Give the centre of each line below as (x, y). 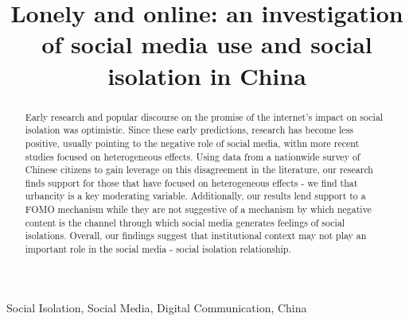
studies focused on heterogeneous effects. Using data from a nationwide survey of (193, 156)
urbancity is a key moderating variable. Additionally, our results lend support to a (195, 196)
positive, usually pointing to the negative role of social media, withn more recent (192, 143)
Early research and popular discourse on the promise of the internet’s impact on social (204, 116)
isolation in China (207, 75)
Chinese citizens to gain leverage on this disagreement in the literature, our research (199, 170)
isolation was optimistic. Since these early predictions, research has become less (189, 130)
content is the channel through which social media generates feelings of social (185, 222)
